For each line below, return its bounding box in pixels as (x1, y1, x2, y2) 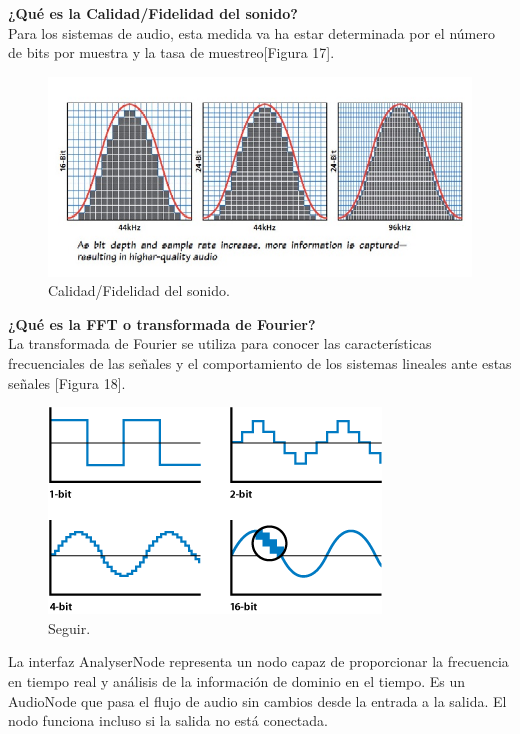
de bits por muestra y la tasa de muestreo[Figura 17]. (8, 42, 335, 63)
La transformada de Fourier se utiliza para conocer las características (8, 333, 432, 354)
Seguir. (48, 617, 91, 638)
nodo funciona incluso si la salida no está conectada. (8, 710, 328, 731)
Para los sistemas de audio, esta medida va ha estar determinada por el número (8, 22, 495, 43)
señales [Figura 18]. (8, 372, 126, 393)
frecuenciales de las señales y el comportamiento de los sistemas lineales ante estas (8, 353, 512, 374)
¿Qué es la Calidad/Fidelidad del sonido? (8, 3, 298, 23)
